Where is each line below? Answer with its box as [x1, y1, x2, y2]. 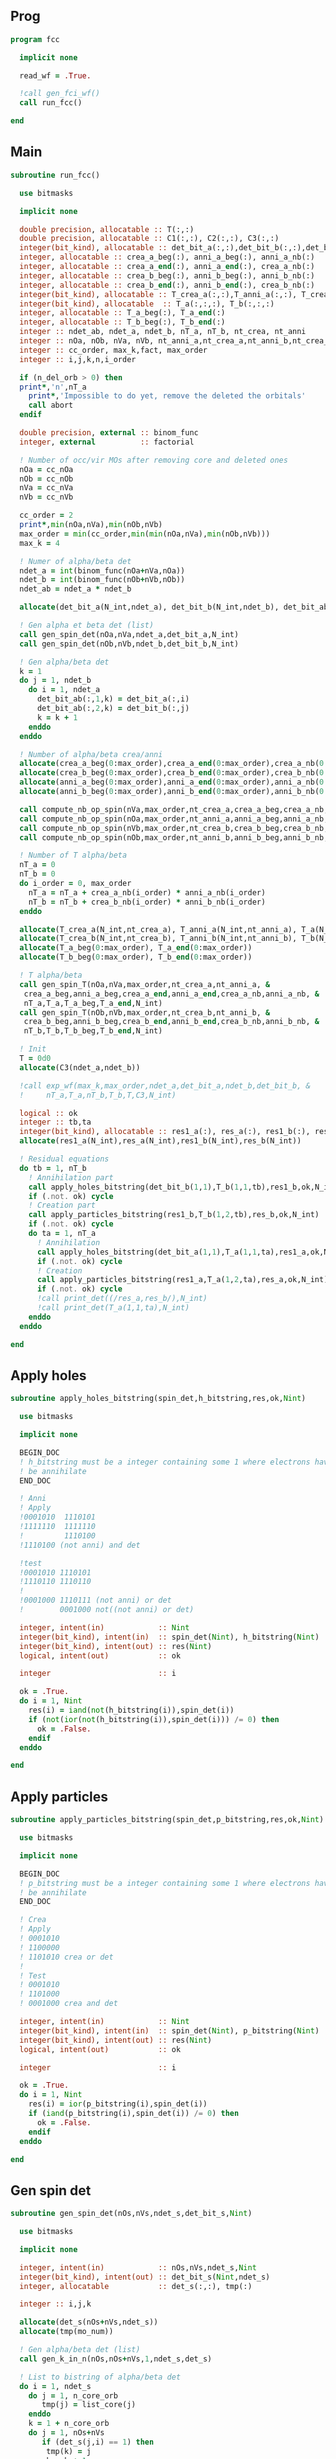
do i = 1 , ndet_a [28, 685, 101, 695]
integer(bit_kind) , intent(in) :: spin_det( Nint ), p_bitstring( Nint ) [19, 2025, 320, 2036]
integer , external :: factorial [19, 437, 195, 447]
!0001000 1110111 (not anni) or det [19, 1595, 172, 1606]
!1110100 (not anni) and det [19, 1540, 141, 1550]
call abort [28, 400, 74, 411]
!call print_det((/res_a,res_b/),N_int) [36, 1294, 208, 1304]
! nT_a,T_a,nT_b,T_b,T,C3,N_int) [19, 1090, 177, 1100]
